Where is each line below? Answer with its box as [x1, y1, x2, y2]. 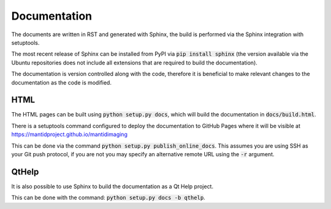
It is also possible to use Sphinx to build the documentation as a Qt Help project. [11, 183, 214, 190]
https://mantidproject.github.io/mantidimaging [11, 131, 128, 138]
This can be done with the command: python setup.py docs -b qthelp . [11, 194, 205, 202]
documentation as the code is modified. [11, 78, 112, 86]
